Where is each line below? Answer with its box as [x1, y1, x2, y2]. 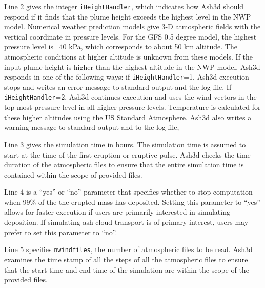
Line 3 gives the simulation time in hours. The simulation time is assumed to [4, 139, 246, 149]
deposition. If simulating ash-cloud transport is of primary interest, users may [4, 217, 249, 227]
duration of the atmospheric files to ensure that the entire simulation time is [4, 159, 244, 170]
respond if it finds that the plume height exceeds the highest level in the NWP [4, 11, 251, 22]
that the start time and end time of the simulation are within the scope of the [4, 264, 249, 275]
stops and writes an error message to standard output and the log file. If [4, 81, 232, 92]
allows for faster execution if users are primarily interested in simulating [4, 206, 230, 217]
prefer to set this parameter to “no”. [4, 226, 117, 237]
